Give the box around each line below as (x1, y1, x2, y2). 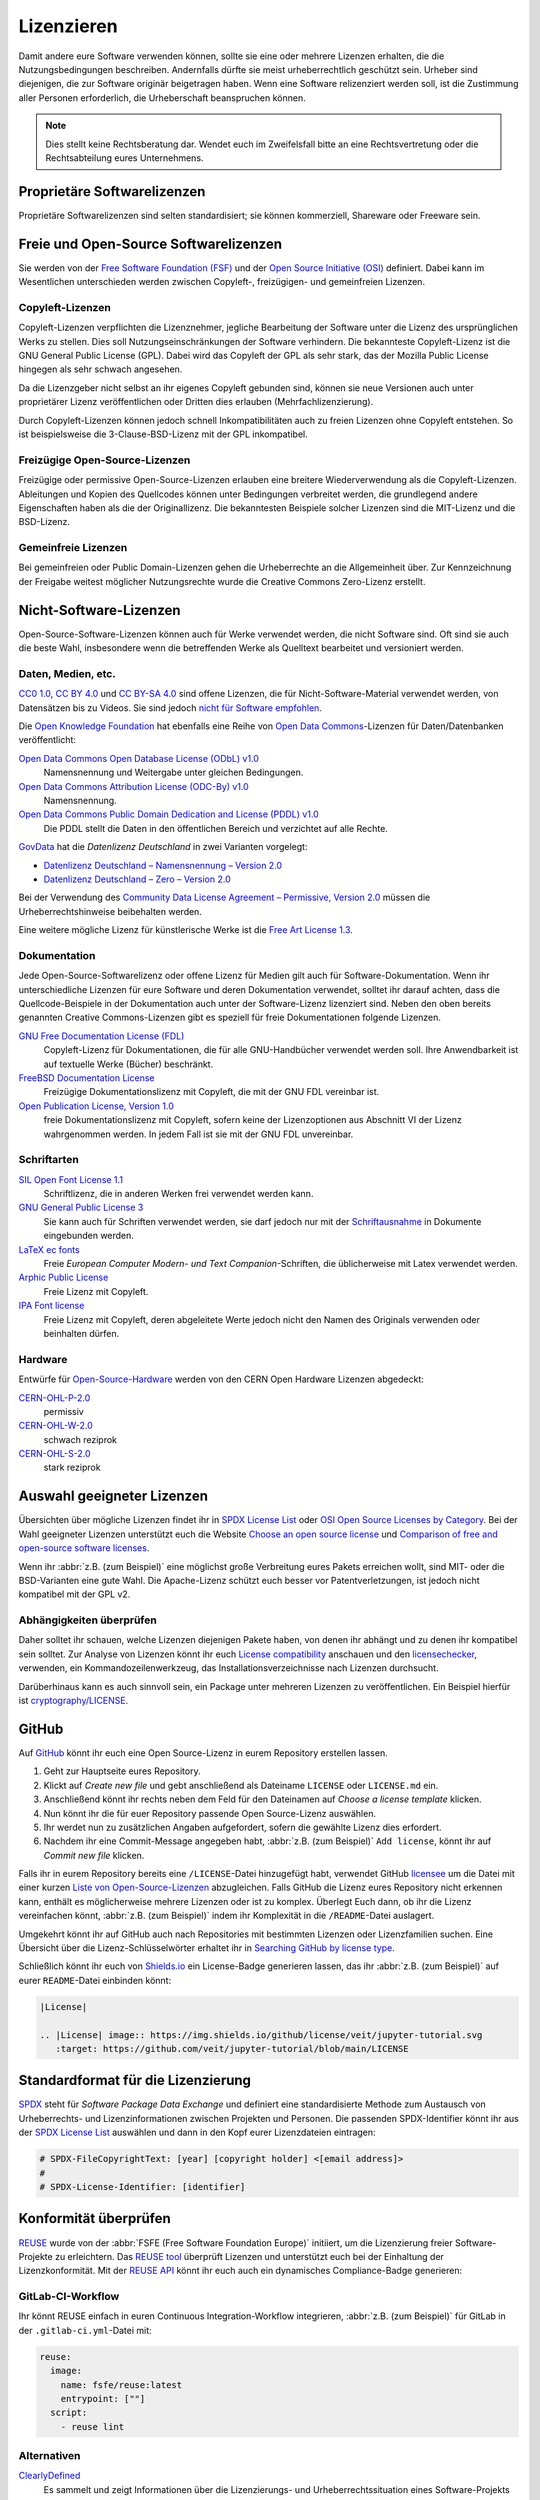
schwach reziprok (43, 1433, 118, 1445)
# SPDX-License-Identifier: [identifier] (39, 2181, 246, 2192)
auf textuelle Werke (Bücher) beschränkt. (43, 1058, 214, 1070)
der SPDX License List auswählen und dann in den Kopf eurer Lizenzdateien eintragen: (18, 2126, 376, 2139)
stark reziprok (43, 1461, 101, 1474)
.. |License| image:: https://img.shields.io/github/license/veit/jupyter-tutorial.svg (39, 2029, 483, 2040)
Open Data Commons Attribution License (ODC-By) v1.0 (18, 780, 249, 792)
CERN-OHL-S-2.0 (18, 1448, 91, 1460)
